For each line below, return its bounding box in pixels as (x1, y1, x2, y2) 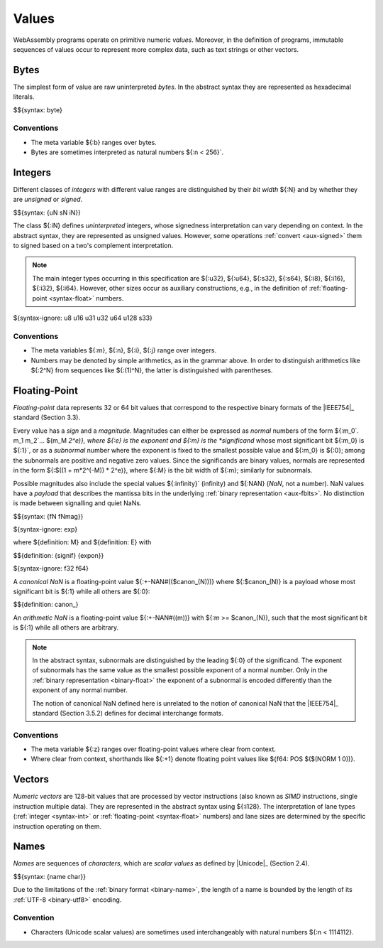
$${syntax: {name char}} (13, 872, 87, 880)
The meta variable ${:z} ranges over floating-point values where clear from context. (30, 745, 277, 753)
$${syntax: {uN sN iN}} (13, 208, 82, 217)
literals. (13, 92, 35, 101)
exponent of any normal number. (32, 686, 128, 694)
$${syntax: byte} (13, 105, 63, 114)
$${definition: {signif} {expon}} (13, 551, 104, 559)
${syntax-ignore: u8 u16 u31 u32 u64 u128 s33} (13, 313, 152, 322)
